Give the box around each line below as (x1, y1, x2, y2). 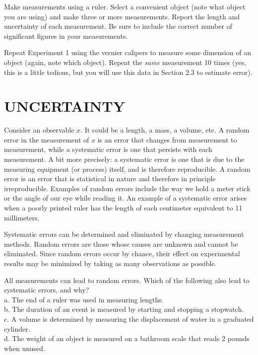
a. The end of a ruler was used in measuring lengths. (4, 294, 164, 304)
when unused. (4, 343, 45, 353)
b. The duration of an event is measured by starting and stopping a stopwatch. (4, 304, 244, 314)
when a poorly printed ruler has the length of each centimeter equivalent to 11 (4, 203, 243, 213)
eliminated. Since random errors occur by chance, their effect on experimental (4, 248, 240, 259)
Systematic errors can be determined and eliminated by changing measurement (4, 229, 244, 239)
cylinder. (4, 323, 30, 334)
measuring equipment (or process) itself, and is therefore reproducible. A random (4, 163, 251, 174)
